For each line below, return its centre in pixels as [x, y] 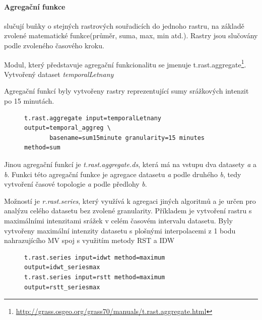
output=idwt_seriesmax [62, 267]
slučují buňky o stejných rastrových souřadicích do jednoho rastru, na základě [124, 25]
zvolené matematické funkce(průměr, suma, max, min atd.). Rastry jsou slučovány [131, 35]
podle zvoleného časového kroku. [54, 45]
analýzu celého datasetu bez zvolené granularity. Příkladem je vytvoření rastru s [128, 211]
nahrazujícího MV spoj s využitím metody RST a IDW [89, 240]
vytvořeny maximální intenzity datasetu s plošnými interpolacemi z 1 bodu [120, 230]
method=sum [42, 148]
